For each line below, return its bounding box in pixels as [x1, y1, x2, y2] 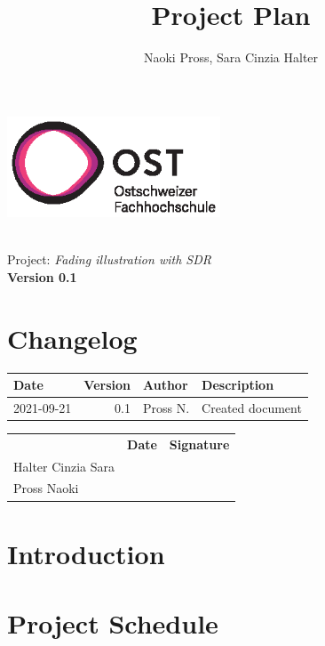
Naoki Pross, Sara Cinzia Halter [143, 48, 319, 67]
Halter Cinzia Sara [13, 456, 115, 475]
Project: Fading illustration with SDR [7, 250, 211, 269]
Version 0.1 [7, 267, 77, 286]
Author [142, 375, 188, 394]
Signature [169, 434, 230, 453]
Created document [202, 398, 302, 416]
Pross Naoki [13, 479, 79, 497]
